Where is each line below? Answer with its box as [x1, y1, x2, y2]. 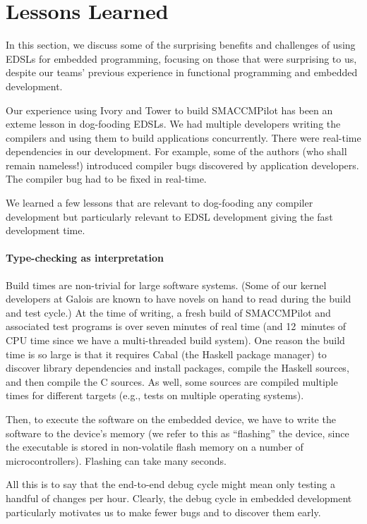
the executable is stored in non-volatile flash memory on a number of [6, 439, 303, 454]
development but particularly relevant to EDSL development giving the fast [6, 209, 333, 224]
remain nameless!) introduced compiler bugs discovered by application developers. [6, 157, 359, 172]
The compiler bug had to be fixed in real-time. [6, 171, 207, 186]
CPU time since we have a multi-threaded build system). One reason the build [6, 333, 345, 348]
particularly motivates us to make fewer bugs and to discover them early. [6, 504, 321, 519]
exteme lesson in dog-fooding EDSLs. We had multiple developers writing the [6, 116, 341, 131]
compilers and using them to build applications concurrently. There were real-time [6, 130, 361, 145]
